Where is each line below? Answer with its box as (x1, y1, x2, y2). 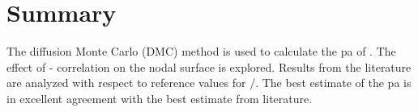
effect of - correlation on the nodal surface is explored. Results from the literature (6, 58, 412, 75)
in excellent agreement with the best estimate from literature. (6, 89, 313, 106)
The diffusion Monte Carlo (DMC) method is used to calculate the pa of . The (6, 43, 396, 60)
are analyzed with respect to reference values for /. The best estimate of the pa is (6, 74, 412, 91)
